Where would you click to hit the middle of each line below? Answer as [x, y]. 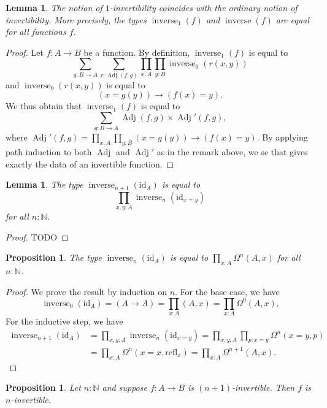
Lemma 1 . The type [44, 184]
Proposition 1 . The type [54, 257]
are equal [292, 19]
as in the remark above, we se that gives [232, 152]
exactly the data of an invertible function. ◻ [90, 164]
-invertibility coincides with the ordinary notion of [203, 7]
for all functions [36, 32]
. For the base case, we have [227, 291]
